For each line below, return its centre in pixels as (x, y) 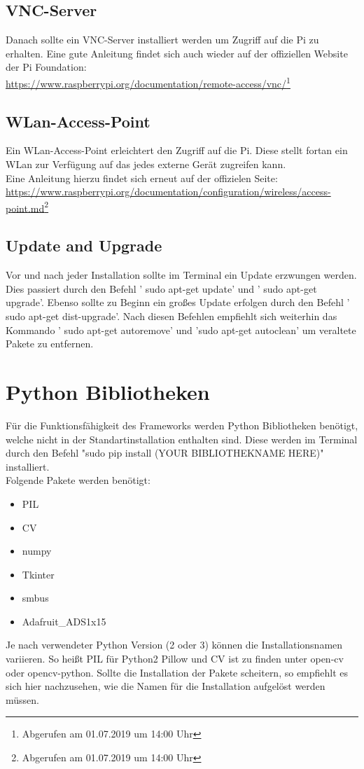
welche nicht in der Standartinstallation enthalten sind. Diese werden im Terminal (182, 439)
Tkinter (38, 574)
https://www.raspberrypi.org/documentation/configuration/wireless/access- (168, 192)
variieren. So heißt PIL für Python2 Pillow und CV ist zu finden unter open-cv (175, 659)
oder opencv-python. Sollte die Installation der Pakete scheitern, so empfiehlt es (177, 672)
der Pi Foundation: (46, 67)
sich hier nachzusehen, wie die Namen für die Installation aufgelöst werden (166, 686)
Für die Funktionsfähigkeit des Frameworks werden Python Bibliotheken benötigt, (182, 425)
